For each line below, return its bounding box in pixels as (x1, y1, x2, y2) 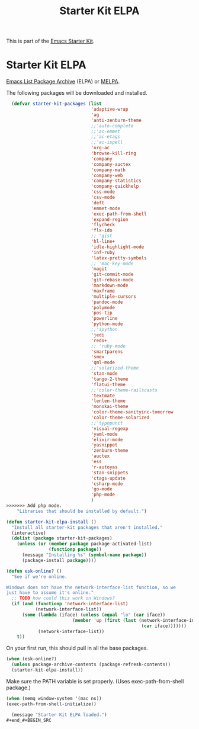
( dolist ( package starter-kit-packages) (11, 535, 113, 541)
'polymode (91, 304, 115, 310)
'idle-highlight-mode (91, 244, 145, 250)
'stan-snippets (91, 470, 129, 476)
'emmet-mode (91, 205, 120, 211)
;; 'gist (91, 233, 113, 239)
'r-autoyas (91, 464, 118, 470)
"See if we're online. (11, 573, 68, 580)
